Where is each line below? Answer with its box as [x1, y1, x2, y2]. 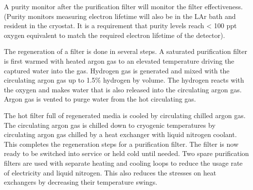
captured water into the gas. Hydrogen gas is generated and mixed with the [4, 65, 230, 75]
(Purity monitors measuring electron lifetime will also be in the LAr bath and [4, 11, 236, 21]
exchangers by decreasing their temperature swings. [4, 177, 158, 187]
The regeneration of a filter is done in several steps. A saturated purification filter [4, 46, 247, 56]
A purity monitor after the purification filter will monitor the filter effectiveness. [4, 1, 243, 11]
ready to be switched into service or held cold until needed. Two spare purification [4, 148, 249, 158]
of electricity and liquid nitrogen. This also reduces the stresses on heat [4, 167, 217, 177]
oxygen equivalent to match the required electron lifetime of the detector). [4, 30, 225, 40]
